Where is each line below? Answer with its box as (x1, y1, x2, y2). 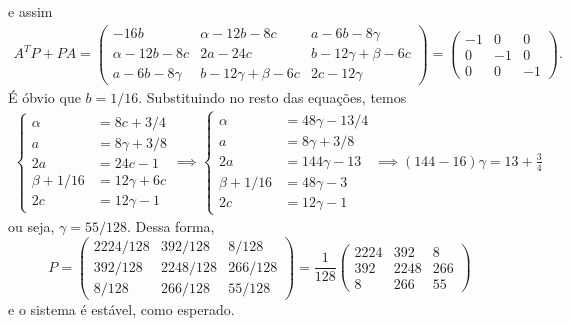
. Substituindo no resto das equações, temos (138, 86, 407, 107)
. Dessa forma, (126, 216, 215, 237)
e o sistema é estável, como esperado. (8, 298, 235, 319)
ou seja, (8, 216, 55, 237)
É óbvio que (8, 86, 81, 107)
